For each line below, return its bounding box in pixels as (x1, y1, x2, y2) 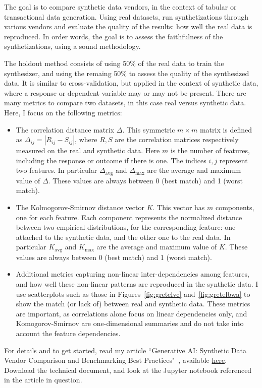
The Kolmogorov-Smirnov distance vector (16, 202, 144, 212)
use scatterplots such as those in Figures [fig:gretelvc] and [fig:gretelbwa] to (16, 288, 250, 299)
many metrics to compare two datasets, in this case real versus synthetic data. (4, 97, 246, 108)
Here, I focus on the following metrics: (4, 107, 122, 117)
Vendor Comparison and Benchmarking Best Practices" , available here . (4, 355, 227, 365)
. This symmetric (122, 124, 175, 135)
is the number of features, (170, 145, 250, 156)
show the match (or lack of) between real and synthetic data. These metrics (16, 298, 250, 309)
